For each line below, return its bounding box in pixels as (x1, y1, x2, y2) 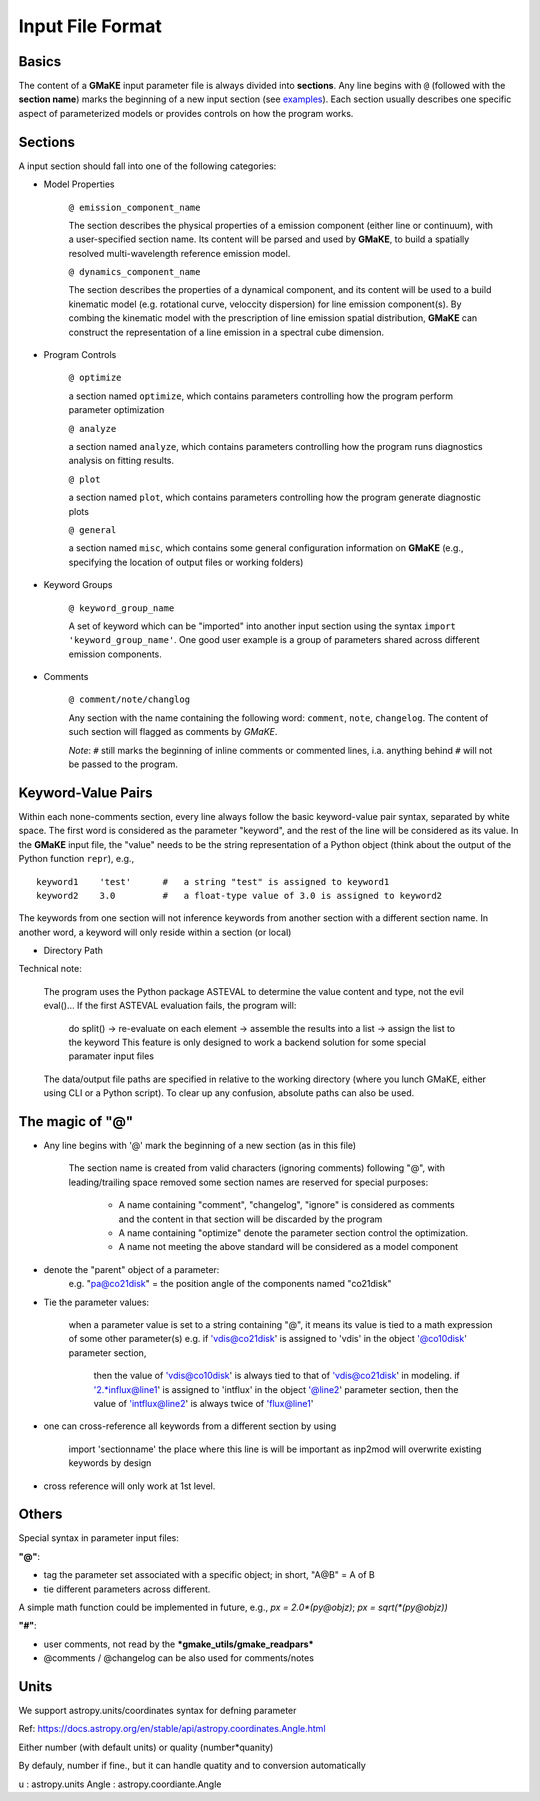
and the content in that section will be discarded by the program (118, 1213, 383, 1225)
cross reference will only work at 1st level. (43, 1480, 216, 1492)
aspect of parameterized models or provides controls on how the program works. (18, 107, 354, 119)
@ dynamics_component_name (68, 266, 201, 278)
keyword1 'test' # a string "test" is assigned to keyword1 (36, 876, 390, 887)
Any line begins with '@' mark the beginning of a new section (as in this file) (43, 1140, 357, 1152)
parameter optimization (68, 404, 165, 416)
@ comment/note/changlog (68, 694, 190, 705)
